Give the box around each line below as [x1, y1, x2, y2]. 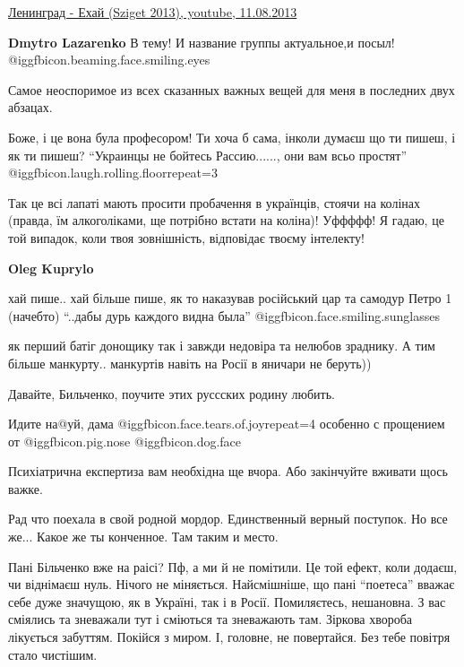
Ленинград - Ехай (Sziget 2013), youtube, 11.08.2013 [8, 3, 297, 21]
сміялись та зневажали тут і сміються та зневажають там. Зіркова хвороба [8, 610, 413, 628]
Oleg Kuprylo [8, 258, 94, 277]
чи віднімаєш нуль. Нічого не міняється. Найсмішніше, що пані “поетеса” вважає [8, 575, 455, 593]
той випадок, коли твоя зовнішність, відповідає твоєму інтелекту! [8, 228, 365, 247]
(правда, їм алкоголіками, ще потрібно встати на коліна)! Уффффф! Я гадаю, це [8, 211, 444, 230]
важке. [8, 479, 43, 498]
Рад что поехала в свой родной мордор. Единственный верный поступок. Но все [8, 509, 448, 528]
